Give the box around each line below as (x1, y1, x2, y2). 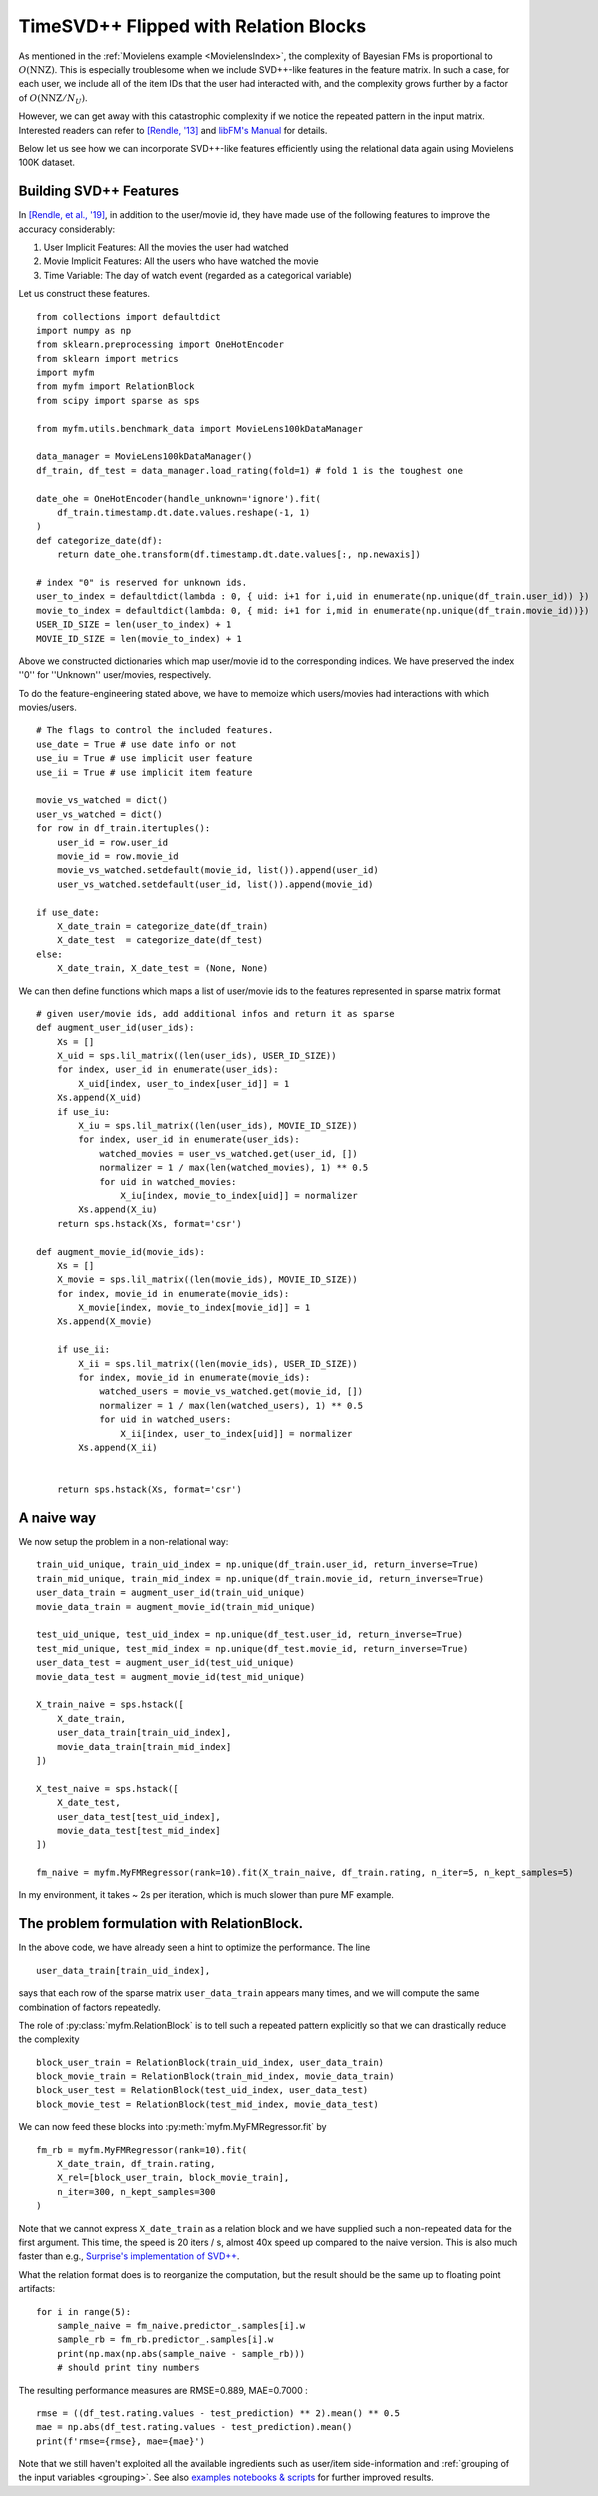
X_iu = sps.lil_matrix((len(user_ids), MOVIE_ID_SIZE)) (78, 1120, 359, 1132)
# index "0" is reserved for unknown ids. (36, 576, 248, 588)
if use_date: (36, 906, 100, 918)
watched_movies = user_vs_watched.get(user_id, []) (99, 1148, 359, 1159)
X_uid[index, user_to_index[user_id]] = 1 (78, 1078, 290, 1089)
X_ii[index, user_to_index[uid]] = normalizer (120, 1428, 353, 1439)
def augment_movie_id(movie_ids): (36, 1246, 205, 1257)
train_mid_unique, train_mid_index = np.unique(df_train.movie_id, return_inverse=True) (36, 1573, 485, 1584)
